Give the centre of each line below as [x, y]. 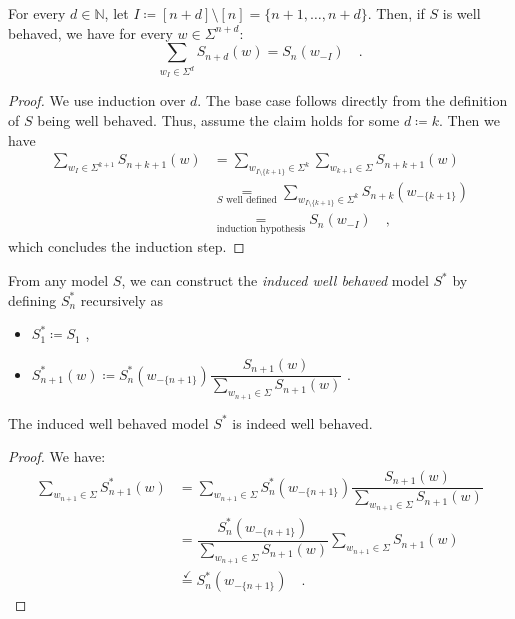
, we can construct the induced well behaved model [275, 280]
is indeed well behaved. [302, 422]
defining [32, 299]
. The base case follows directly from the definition [352, 100]
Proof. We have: [57, 456]
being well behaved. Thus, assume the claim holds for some [218, 120]
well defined [251, 200]
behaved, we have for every [90, 32]
